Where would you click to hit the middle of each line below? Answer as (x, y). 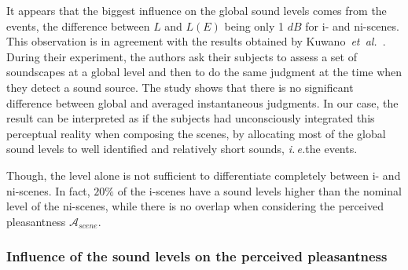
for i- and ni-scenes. (352, 26)
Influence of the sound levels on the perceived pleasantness (197, 256)
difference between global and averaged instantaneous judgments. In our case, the (202, 102)
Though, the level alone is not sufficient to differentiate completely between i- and (204, 175)
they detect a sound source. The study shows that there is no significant (180, 87)
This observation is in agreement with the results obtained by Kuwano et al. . (196, 41)
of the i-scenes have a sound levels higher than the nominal (259, 190)
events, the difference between (78, 26)
